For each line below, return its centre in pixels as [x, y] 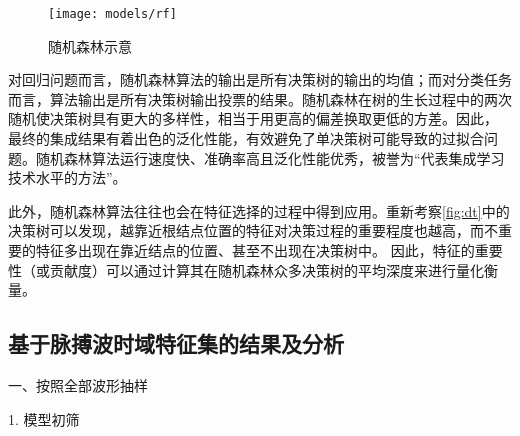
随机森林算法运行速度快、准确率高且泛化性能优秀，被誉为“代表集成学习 [270, 157]
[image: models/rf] [112, 14]
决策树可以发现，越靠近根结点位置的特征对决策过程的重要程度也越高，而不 [253, 230]
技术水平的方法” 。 [67, 177]
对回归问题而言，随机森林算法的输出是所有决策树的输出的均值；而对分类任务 [260, 79]
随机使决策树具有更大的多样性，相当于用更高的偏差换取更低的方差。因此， [253, 118]
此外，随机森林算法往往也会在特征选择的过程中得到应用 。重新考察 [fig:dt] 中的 [259, 210]
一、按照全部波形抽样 [78, 384]
